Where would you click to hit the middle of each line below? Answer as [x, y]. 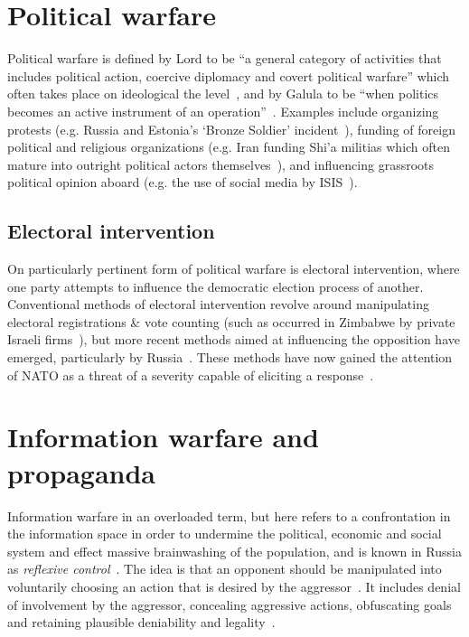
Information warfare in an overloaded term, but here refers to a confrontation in [229, 515]
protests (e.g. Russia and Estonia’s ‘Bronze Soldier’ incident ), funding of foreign [231, 129]
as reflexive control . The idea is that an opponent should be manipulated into [225, 569]
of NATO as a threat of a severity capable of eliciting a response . [191, 375]
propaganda [81, 472]
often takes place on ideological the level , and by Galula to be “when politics [223, 94]
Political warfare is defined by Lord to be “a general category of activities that [225, 58]
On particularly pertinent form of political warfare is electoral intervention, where [234, 269]
